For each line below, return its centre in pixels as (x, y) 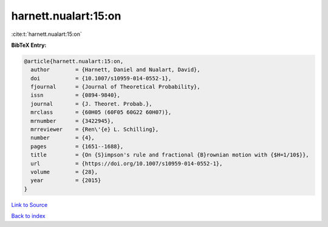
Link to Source (29, 204)
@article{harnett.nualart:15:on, (74, 61)
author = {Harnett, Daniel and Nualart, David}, (115, 70)
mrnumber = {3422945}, (72, 121)
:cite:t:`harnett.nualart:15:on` (46, 34)
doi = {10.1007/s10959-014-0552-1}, (101, 78)
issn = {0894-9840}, (76, 95)
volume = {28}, (64, 172)
